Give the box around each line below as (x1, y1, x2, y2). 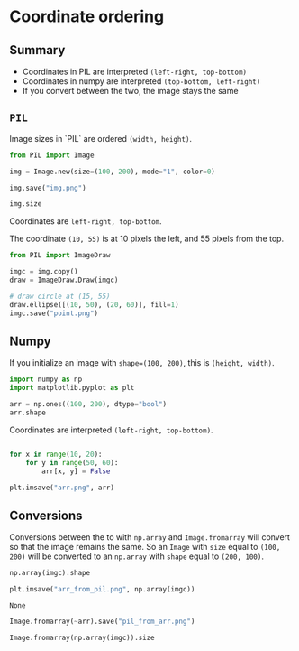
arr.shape (9, 408, 47, 417)
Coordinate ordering (9, 6, 165, 27)
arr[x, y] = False (41, 467, 111, 476)
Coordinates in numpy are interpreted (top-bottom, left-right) (22, 76, 261, 87)
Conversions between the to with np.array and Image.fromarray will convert (9, 532, 291, 543)
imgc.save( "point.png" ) (9, 309, 99, 318)
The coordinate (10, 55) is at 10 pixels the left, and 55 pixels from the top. (9, 233, 285, 245)
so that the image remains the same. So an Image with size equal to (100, (9, 542, 281, 553)
